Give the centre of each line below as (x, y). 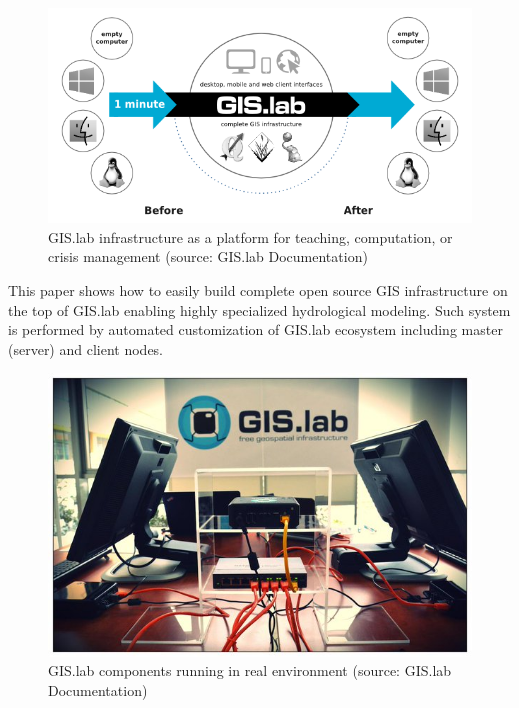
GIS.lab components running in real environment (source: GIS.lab (250, 670)
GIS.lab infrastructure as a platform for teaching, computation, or (250, 236)
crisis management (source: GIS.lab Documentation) (208, 256)
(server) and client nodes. (86, 348)
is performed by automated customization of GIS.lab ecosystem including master (255, 329)
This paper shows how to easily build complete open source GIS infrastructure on (258, 290)
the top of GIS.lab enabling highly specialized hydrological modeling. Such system (259, 309)
